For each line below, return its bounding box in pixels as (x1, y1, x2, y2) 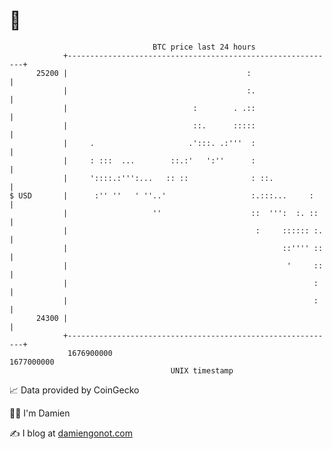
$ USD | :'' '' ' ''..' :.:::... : (9, 190, 314, 201)
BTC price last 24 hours (152, 42, 256, 52)
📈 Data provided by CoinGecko (9, 384, 140, 396)
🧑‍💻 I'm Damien (9, 407, 71, 419)
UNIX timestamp (170, 365, 234, 376)
